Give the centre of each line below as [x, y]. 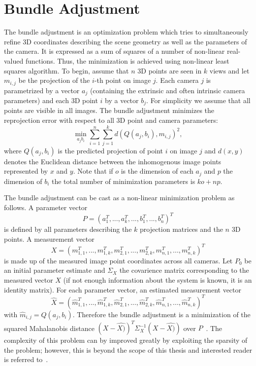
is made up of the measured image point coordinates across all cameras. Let [118, 260]
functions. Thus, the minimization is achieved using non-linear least [127, 60]
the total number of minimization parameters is [123, 181]
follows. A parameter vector [46, 207]
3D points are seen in [170, 70]
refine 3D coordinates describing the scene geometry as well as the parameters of [126, 41]
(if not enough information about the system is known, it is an [158, 279]
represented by [26, 171]
